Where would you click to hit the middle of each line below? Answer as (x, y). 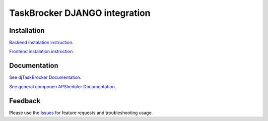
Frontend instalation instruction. (42, 52)
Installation (27, 30)
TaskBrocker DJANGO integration (80, 13)
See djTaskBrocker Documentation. (45, 77)
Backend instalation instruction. (41, 43)
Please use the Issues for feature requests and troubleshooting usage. (81, 113)
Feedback (25, 101)
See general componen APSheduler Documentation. (63, 86)
